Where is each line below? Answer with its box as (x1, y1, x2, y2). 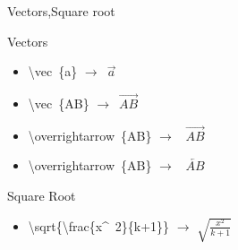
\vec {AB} (28, 94, 89, 112)
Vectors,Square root (7, 2, 115, 20)
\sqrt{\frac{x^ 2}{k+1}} (28, 216, 170, 235)
